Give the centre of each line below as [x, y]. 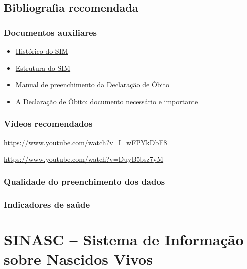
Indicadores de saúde [47, 204]
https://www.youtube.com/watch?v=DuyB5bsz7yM [84, 159]
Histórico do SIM [42, 51]
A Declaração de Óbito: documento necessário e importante [107, 101]
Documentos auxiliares [50, 32]
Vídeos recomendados [48, 124]
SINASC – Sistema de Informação [124, 239]
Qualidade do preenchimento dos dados [85, 181]
